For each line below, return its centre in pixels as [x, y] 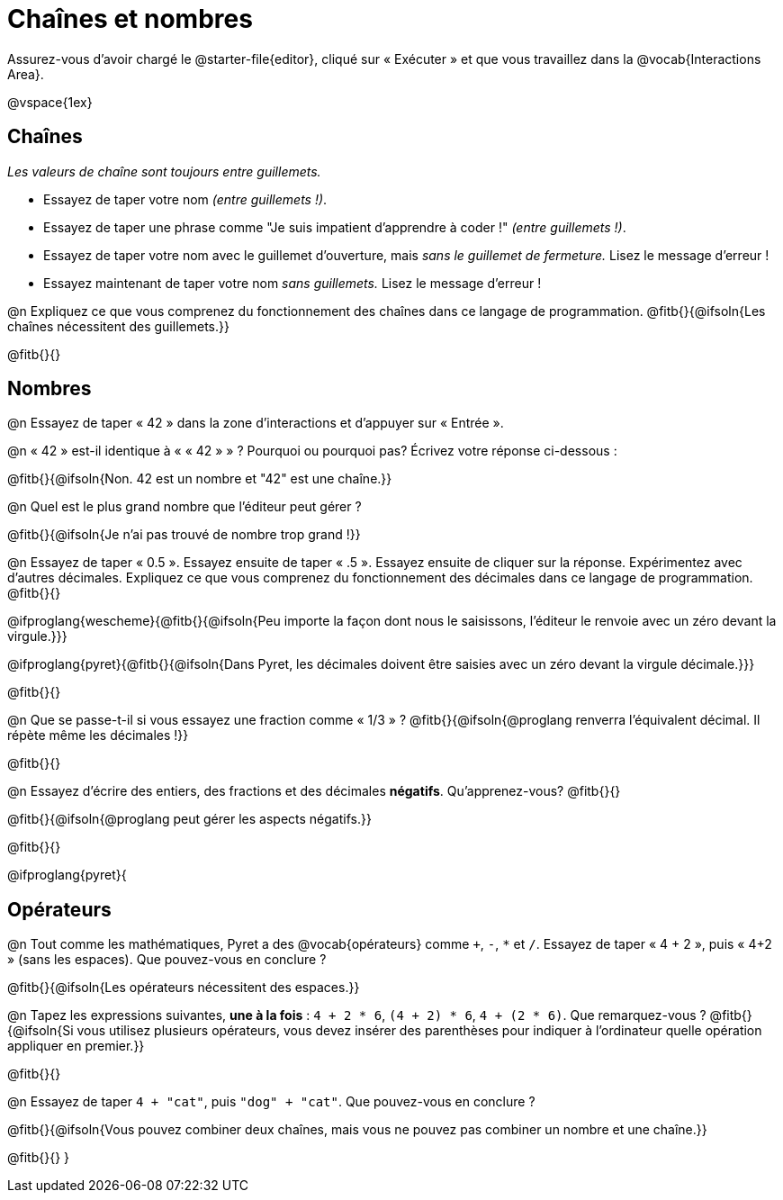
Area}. [26, 74]
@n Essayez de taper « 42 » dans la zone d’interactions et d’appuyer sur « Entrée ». [256, 423]
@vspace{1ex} [50, 102]
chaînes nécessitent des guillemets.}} [118, 326]
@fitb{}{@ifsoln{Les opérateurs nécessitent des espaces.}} [184, 988]
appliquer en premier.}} [76, 1046]
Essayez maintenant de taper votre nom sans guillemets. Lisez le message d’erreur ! [292, 283]
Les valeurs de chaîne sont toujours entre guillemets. [164, 171]
